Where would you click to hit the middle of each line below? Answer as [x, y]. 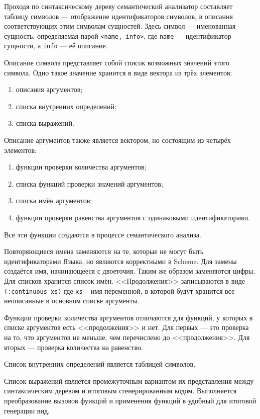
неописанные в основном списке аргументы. [72, 301]
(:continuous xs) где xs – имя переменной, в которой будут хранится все [119, 290]
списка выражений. [45, 123]
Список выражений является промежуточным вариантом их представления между [129, 381]
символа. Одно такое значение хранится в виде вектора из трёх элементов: [118, 72]
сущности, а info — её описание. [56, 46]
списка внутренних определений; [66, 106]
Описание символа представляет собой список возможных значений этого [117, 63]
